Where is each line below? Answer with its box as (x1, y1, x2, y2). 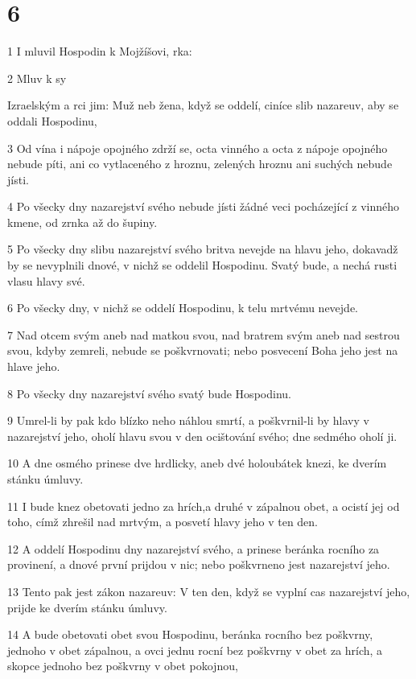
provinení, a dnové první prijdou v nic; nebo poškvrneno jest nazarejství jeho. (7, 556, 390, 573)
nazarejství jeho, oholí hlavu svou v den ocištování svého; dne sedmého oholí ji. (7, 427, 397, 444)
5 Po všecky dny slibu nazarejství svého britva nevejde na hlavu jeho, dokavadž (7, 241, 398, 257)
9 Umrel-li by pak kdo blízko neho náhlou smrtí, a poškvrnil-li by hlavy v (7, 412, 369, 429)
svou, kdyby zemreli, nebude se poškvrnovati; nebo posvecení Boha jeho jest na (7, 342, 398, 359)
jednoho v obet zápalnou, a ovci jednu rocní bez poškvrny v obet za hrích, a (7, 641, 383, 658)
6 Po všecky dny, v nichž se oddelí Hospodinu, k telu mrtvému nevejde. (7, 299, 359, 316)
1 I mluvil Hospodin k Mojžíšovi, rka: (7, 43, 192, 60)
